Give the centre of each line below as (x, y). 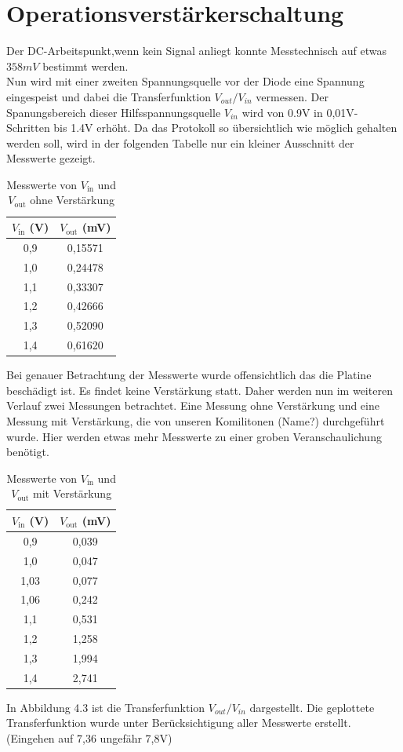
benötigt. (28, 452)
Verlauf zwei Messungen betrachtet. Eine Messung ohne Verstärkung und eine (193, 405)
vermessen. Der (292, 96)
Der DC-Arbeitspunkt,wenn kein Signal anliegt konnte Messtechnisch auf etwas (197, 51)
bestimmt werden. (85, 66)
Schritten (28, 128)
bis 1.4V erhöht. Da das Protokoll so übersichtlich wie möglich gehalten (225, 128)
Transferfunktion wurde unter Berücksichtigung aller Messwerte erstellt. (179, 723)
